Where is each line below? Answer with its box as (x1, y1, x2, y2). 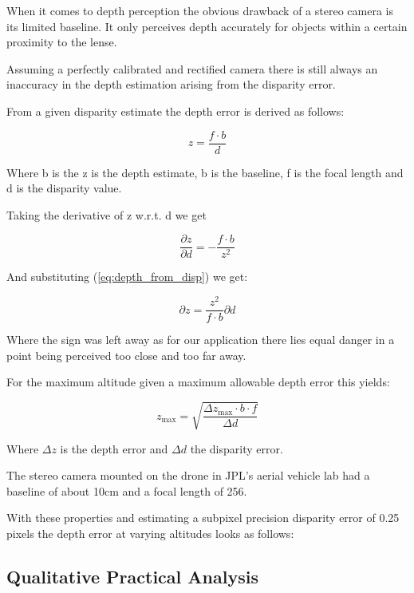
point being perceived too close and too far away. (6, 346, 246, 363)
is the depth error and (60, 440, 168, 457)
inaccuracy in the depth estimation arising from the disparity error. (6, 76, 336, 93)
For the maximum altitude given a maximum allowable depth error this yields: (6, 374, 390, 390)
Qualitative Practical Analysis (6, 563, 258, 588)
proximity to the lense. (6, 34, 117, 50)
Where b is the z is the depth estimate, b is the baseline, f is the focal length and (6, 164, 404, 180)
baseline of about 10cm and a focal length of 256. (6, 482, 247, 499)
